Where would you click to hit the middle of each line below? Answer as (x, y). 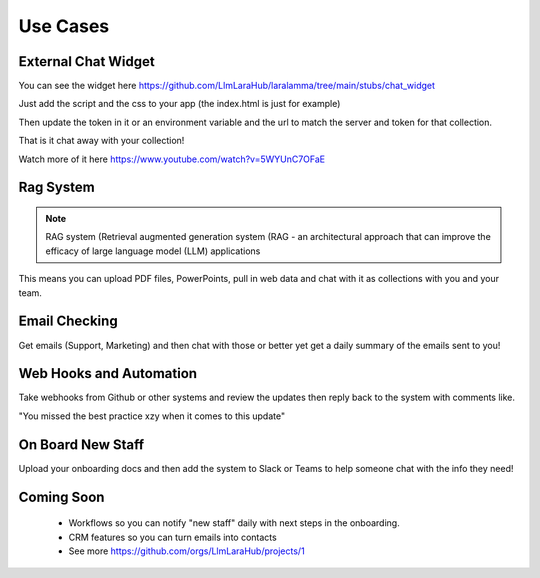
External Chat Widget (86, 61)
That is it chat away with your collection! (101, 141)
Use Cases (64, 26)
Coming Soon (61, 496)
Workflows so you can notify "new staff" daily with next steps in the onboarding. (234, 523)
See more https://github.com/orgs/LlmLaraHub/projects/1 (186, 551)
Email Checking (68, 321)
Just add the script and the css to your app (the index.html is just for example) (179, 104)
